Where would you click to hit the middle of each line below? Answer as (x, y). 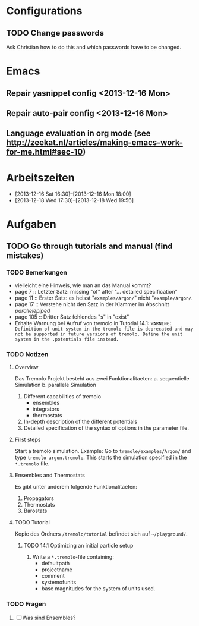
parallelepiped (32, 311)
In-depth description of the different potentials (80, 422)
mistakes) (25, 255)
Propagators (39, 498)
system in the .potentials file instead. (67, 339)
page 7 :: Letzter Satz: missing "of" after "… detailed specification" (96, 292)
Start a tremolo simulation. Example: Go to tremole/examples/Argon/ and (103, 451)
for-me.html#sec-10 (45, 152)
